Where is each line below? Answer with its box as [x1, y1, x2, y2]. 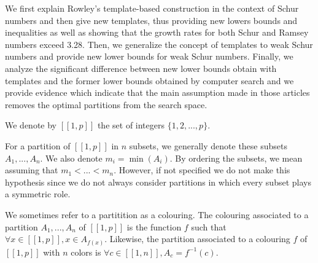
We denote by [5, 119, 56, 131]
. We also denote [40, 151, 103, 164]
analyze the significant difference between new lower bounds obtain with [5, 61, 277, 74]
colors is [71, 245, 101, 258]
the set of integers [97, 119, 165, 131]
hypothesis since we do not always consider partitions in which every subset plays [5, 175, 311, 188]
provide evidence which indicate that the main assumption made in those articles [5, 86, 310, 99]
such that [191, 220, 227, 233]
